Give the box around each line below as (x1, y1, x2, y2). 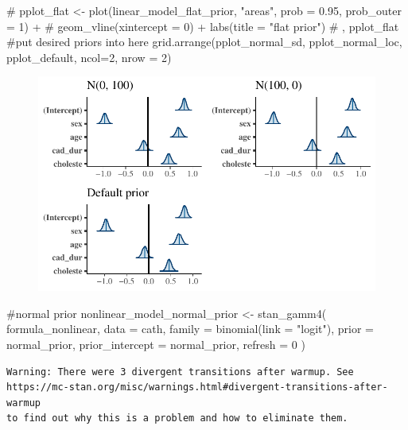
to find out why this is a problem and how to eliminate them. (6, 413, 348, 424)
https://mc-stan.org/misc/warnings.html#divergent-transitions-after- (6, 382, 388, 393)
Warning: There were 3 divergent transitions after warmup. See (6, 366, 354, 378)
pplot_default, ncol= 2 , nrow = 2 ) (6, 48, 172, 65)
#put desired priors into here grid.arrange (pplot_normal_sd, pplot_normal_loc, (6, 33, 402, 50)
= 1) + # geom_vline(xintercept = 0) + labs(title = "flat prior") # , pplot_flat (6, 17, 399, 34)
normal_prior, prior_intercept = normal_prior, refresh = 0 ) (6, 335, 305, 352)
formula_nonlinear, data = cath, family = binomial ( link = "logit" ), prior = (6, 320, 374, 337)
